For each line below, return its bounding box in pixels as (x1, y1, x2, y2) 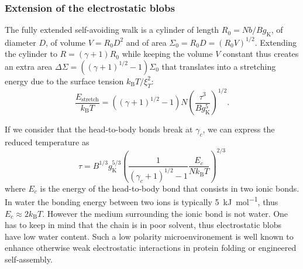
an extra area (5, 60, 53, 72)
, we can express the (202, 123, 275, 135)
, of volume (45, 36, 86, 48)
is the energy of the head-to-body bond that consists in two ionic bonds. (40, 182, 299, 194)
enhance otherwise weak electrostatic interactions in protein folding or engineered (5, 241, 297, 254)
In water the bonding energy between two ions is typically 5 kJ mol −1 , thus (5, 194, 278, 208)
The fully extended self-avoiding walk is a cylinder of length (5, 23, 219, 36)
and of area (126, 36, 167, 48)
